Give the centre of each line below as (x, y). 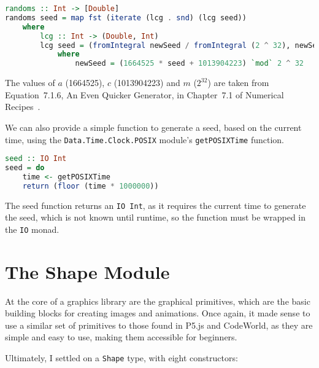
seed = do (25, 168)
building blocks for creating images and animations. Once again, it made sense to (158, 313)
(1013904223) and (147, 83)
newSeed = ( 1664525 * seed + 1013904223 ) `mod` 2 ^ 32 (189, 64)
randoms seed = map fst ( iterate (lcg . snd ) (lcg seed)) (126, 18)
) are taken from (238, 83)
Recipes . (23, 107)
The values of (30, 83)
